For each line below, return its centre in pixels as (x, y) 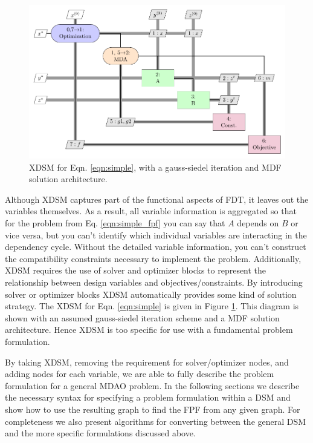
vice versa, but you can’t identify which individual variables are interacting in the (156, 235)
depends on (258, 223)
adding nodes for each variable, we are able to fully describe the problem (140, 374)
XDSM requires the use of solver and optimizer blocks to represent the (136, 270)
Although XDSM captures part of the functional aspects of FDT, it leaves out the (157, 199)
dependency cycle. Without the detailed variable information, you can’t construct (156, 247)
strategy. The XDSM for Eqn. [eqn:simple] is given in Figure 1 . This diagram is (152, 306)
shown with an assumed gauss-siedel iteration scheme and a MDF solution (142, 317)
